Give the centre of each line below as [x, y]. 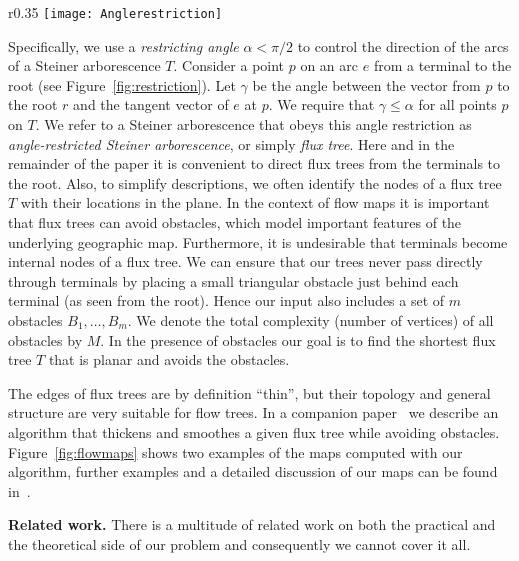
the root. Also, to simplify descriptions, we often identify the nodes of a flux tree [255, 182]
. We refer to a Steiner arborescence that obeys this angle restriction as [253, 124]
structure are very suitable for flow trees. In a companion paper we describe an [253, 412]
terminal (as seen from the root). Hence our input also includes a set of [226, 300]
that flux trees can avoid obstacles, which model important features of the [235, 222]
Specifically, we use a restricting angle [123, 45]
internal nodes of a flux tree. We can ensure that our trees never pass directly [245, 261]
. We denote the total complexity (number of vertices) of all [310, 319]
